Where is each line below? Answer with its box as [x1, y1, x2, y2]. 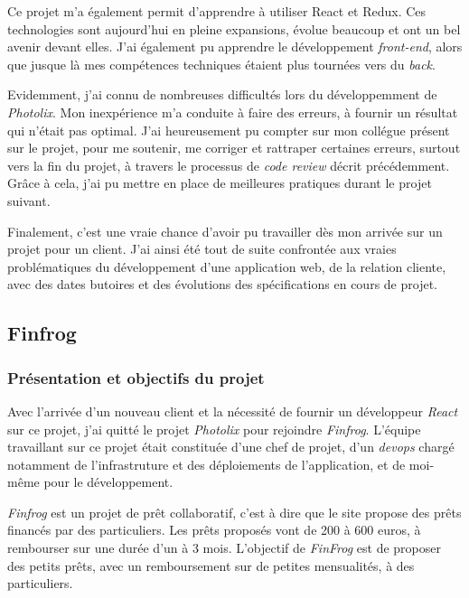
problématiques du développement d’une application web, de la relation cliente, [7, 257, 446, 276]
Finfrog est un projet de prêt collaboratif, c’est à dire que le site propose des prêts [7, 502, 462, 521]
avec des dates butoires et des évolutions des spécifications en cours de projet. [7, 275, 437, 294]
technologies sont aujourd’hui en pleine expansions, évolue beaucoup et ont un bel [7, 19, 461, 38]
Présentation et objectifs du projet [7, 366, 265, 388]
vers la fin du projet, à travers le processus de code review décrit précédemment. [7, 155, 450, 174]
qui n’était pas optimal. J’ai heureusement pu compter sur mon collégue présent [7, 120, 450, 139]
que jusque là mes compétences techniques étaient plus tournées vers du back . [7, 54, 436, 73]
